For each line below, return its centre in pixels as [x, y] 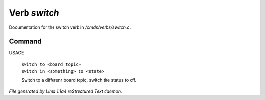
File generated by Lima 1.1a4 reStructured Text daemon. [66, 91]
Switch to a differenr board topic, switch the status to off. [79, 80]
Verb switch [34, 13]
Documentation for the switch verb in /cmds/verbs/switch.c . [70, 27]
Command [25, 41]
